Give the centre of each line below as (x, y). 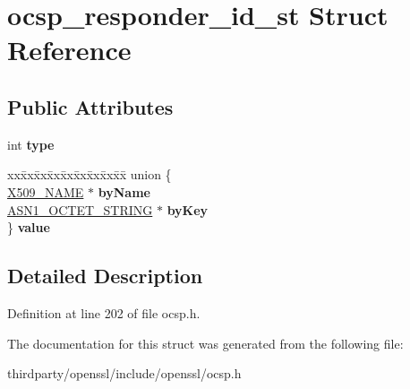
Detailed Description (105, 276)
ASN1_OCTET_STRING (80, 209)
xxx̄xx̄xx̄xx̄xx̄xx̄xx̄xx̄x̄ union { (90, 174)
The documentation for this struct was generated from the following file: (205, 343)
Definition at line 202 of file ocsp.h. (104, 312)
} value (29, 227)
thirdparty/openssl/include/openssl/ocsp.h (124, 373)
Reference (69, 50)
